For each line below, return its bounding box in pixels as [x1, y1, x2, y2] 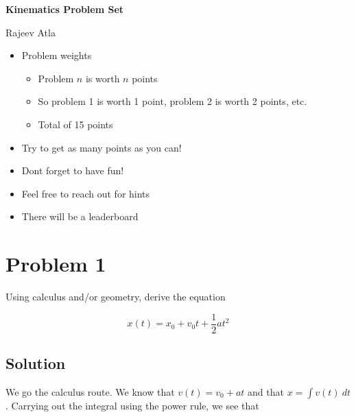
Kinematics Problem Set [5, 2, 124, 16]
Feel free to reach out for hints [21, 186, 150, 200]
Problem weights [21, 48, 92, 62]
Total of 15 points [38, 117, 113, 131]
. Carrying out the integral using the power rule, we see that [5, 398, 259, 412]
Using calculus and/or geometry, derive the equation [5, 289, 226, 304]
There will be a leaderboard [21, 209, 139, 224]
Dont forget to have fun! [21, 163, 124, 178]
